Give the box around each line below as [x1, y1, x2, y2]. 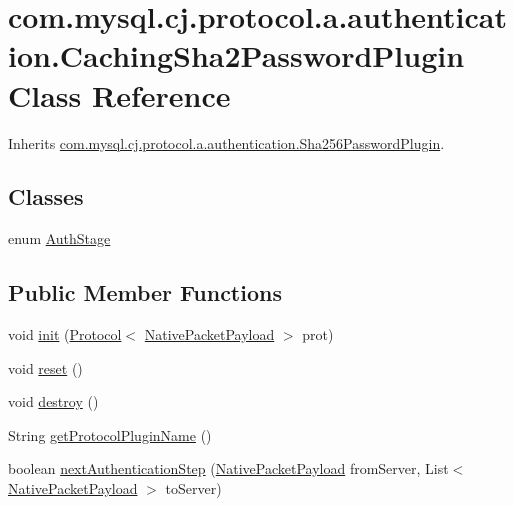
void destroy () [8, 391, 99, 412]
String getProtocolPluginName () [8, 424, 212, 445]
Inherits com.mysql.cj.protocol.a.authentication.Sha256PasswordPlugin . [8, 132, 445, 153]
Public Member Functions [8, 277, 282, 308]
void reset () [8, 357, 83, 378]
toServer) [165, 478, 222, 499]
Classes [8, 181, 84, 212]
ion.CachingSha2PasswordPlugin [8, 35, 465, 76]
